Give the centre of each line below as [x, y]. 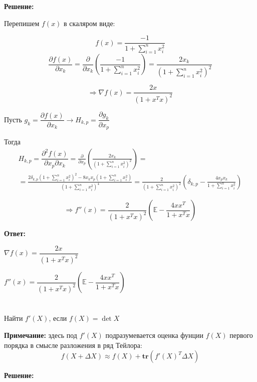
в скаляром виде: [89, 23]
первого [241, 335]
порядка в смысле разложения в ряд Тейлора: [73, 345]
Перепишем [22, 23]
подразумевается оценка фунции [154, 335]
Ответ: [15, 233]
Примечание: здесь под [41, 335]
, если [58, 318]
